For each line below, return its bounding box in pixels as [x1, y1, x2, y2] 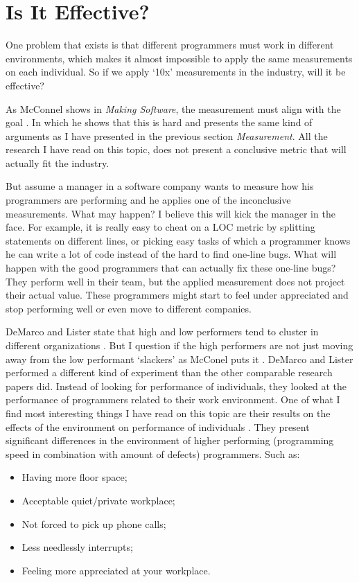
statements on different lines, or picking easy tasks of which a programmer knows [6, 233, 351, 247]
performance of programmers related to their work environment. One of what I [6, 392, 340, 407]
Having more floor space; [21, 470, 128, 484]
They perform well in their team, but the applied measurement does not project [6, 274, 345, 288]
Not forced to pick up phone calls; [21, 516, 166, 531]
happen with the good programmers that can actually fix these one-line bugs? [6, 261, 336, 275]
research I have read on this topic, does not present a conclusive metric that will [6, 142, 347, 157]
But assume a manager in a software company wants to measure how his [6, 179, 314, 193]
